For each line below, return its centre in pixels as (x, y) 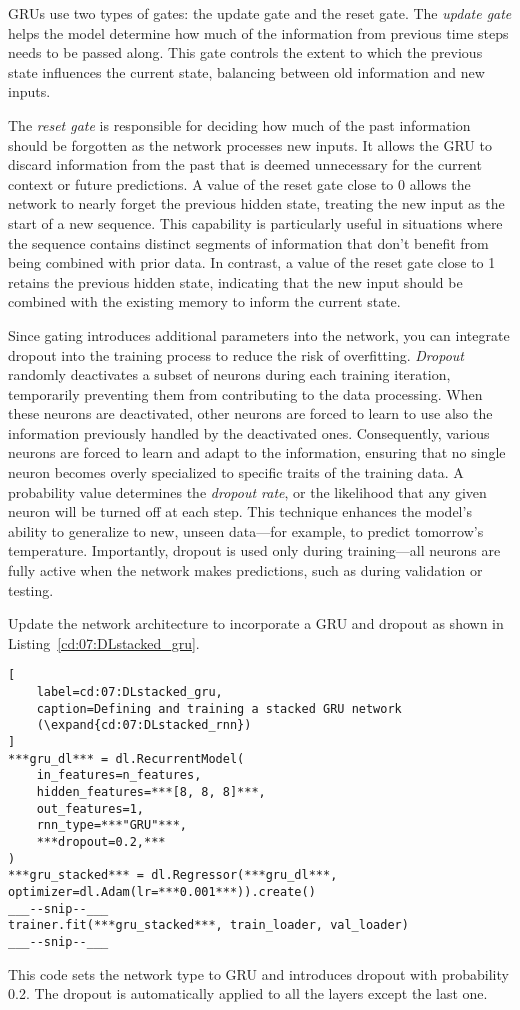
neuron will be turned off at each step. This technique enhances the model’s (240, 511)
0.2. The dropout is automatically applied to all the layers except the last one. (248, 993)
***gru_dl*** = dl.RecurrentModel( (126, 758)
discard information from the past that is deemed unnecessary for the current (245, 164)
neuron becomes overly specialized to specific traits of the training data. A (236, 472)
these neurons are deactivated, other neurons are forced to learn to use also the (250, 413)
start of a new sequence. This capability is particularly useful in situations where (255, 222)
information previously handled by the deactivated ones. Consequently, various (249, 432)
